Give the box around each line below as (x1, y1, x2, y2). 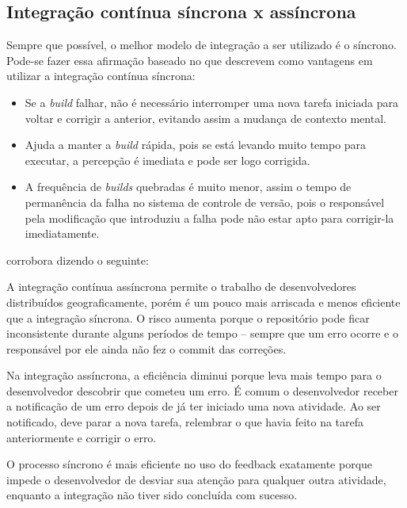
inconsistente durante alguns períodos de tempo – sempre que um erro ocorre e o (6, 325, 398, 342)
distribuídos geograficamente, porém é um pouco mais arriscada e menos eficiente (6, 293, 401, 310)
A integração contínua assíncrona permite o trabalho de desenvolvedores (6, 278, 356, 295)
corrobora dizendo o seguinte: (6, 251, 149, 268)
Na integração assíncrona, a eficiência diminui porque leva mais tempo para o (6, 367, 382, 384)
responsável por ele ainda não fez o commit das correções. (6, 340, 287, 357)
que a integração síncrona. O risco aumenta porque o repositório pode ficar (6, 309, 370, 326)
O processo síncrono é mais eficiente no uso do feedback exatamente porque (6, 456, 373, 472)
